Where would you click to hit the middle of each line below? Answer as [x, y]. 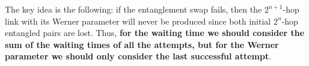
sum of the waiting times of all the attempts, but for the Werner [142, 44]
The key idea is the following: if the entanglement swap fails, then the [133, 9]
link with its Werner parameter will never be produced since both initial [138, 21]
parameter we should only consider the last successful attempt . [138, 56]
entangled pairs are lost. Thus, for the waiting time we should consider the [155, 33]
